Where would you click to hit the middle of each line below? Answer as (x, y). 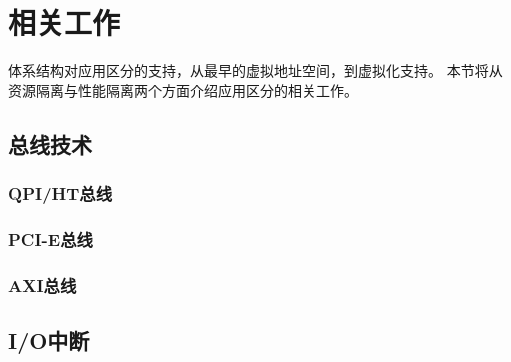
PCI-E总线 (50, 238)
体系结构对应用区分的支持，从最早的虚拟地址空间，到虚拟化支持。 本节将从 (255, 70)
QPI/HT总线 (60, 193)
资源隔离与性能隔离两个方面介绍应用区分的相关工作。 (183, 89)
